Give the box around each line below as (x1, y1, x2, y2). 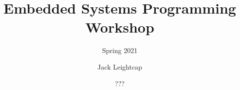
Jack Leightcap (97, 61, 142, 72)
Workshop (85, 17, 154, 37)
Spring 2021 (102, 45, 138, 55)
